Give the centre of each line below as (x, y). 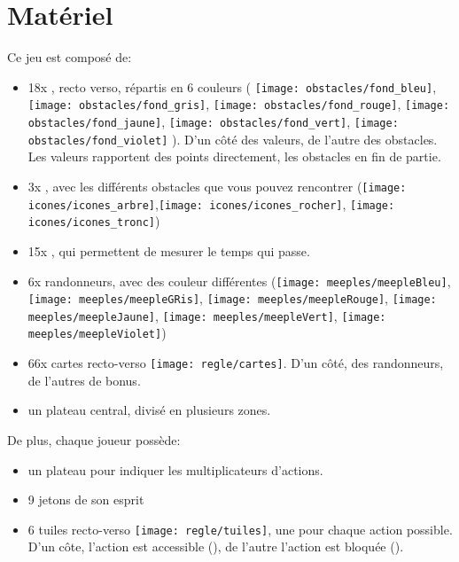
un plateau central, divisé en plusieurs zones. (149, 410)
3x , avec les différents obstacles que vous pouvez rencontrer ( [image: (217, 186)
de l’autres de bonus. (84, 380)
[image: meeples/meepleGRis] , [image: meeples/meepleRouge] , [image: (232, 298)
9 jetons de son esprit (86, 500)
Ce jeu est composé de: (70, 57)
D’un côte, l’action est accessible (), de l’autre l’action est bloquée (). (216, 546)
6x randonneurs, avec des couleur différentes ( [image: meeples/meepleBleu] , (239, 281)
